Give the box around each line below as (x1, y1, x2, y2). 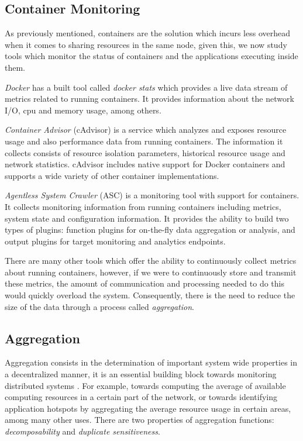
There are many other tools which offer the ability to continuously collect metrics (5, 254, 297, 267)
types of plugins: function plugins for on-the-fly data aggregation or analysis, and (5, 223, 295, 236)
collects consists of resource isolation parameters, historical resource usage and (5, 146, 285, 159)
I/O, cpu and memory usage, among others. (5, 104, 161, 116)
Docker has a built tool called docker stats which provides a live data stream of (5, 81, 288, 93)
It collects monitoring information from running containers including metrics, (5, 200, 281, 212)
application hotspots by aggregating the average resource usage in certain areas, (5, 402, 291, 414)
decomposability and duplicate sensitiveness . (5, 425, 160, 437)
